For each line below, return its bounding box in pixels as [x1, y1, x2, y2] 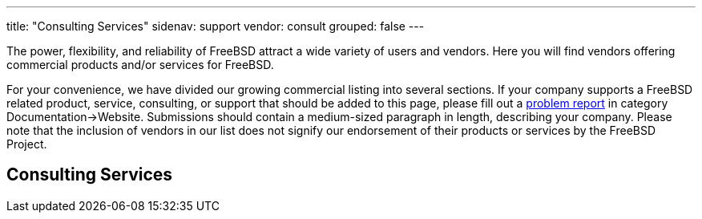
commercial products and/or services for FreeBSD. [6, 58, 274, 71]
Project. [6, 137, 47, 151]
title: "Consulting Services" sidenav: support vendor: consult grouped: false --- [6, 19, 425, 33]
